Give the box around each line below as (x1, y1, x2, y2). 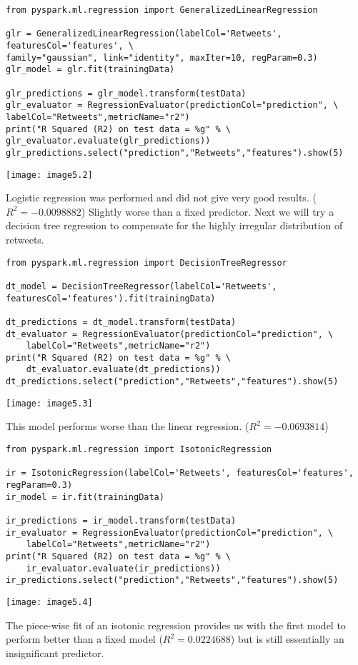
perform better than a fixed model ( (6, 631, 163, 646)
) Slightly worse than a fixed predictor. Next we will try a (81, 204, 334, 219)
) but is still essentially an (230, 631, 344, 646)
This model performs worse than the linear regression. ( (6, 419, 249, 434)
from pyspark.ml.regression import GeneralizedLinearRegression (6, 5, 318, 15)
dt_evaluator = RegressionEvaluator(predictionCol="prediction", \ (6, 329, 334, 339)
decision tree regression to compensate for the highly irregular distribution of (6, 218, 343, 233)
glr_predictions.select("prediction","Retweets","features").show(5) (6, 147, 344, 158)
